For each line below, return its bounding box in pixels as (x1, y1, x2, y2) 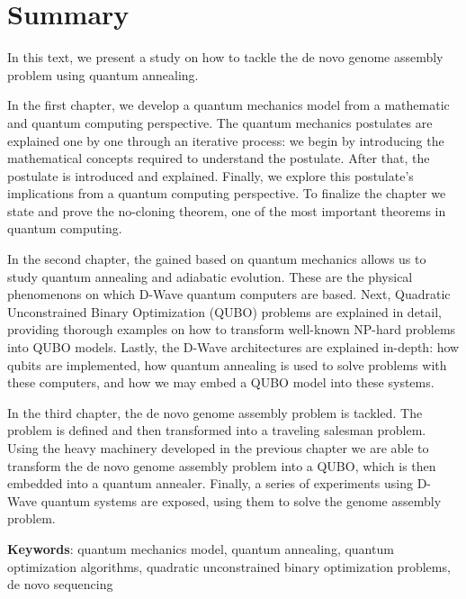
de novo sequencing (7, 575, 113, 594)
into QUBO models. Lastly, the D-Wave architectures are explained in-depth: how (7, 338, 460, 357)
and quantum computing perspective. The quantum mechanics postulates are (7, 113, 433, 132)
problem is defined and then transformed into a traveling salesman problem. (7, 421, 426, 440)
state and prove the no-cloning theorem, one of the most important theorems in (7, 201, 446, 220)
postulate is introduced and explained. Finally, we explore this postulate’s (7, 166, 414, 185)
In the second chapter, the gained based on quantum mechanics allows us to (7, 250, 426, 268)
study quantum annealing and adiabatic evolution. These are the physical (7, 267, 413, 286)
